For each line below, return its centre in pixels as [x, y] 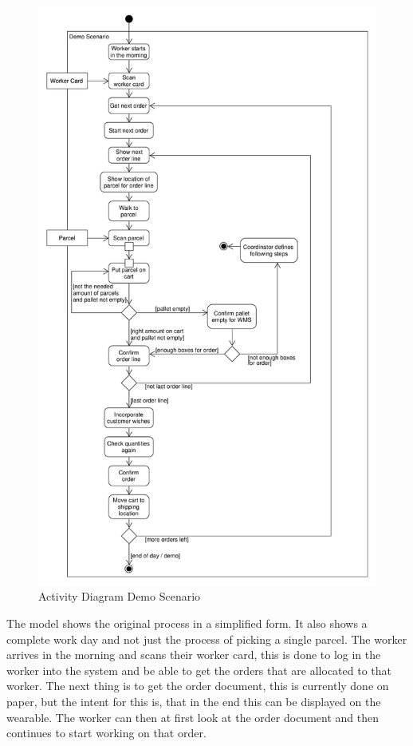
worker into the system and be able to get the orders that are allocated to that [199, 670]
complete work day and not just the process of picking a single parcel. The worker [207, 639]
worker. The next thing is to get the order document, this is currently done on [198, 686]
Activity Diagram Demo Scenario [120, 596]
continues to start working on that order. [106, 733]
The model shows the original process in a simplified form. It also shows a [187, 623]
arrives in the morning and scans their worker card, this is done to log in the [194, 655]
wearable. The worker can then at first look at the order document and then [193, 717]
